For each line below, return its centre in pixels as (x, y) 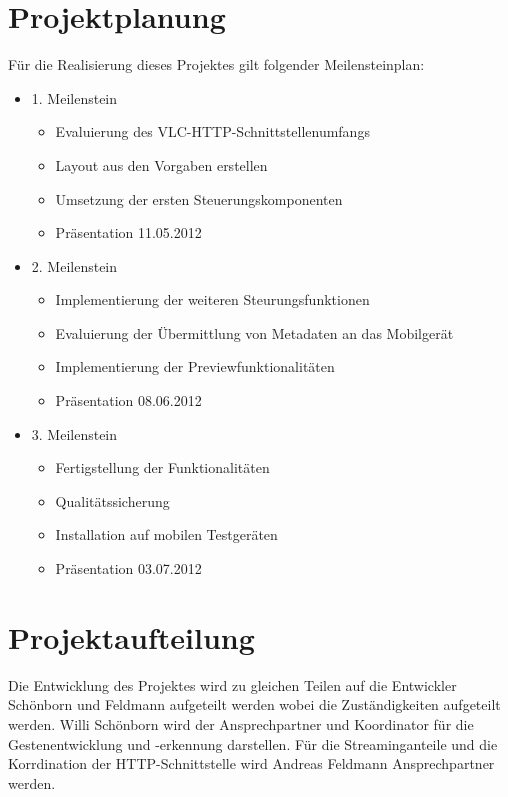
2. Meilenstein (74, 265)
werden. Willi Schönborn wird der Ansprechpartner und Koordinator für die (241, 723)
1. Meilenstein (74, 97)
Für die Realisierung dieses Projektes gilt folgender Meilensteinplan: (216, 64)
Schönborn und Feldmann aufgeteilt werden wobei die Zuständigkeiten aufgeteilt (254, 704)
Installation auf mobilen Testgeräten (166, 534)
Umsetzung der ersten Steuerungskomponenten (199, 198)
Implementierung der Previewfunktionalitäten (195, 366)
